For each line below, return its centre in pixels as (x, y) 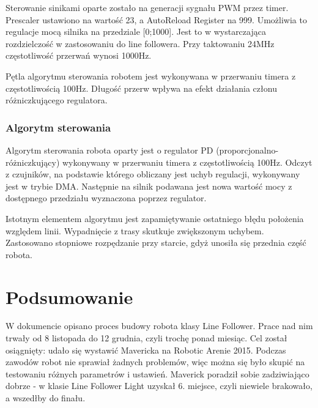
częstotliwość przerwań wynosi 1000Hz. (79, 55)
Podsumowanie (69, 296)
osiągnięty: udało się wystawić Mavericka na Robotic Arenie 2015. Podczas (146, 350)
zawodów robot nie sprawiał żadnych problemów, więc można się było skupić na (155, 362)
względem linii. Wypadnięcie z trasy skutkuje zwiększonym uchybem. (135, 230)
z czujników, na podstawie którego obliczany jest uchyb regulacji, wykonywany (153, 174)
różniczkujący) (33, 162)
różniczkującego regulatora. (57, 100)
